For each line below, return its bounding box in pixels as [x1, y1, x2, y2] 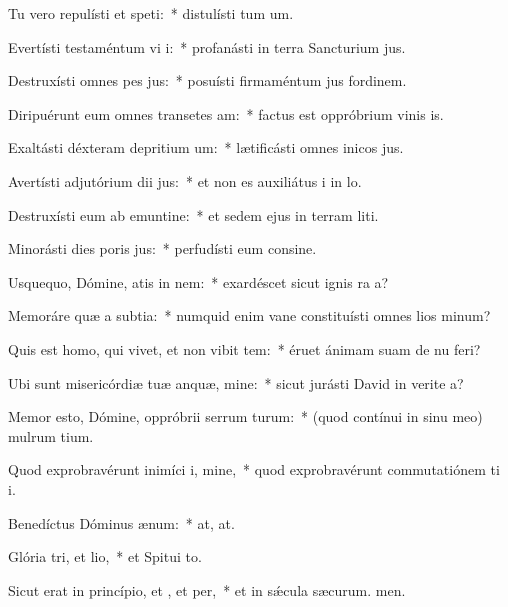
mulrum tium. [8, 425, 94, 446]
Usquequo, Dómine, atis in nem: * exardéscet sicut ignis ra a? [8, 271, 389, 292]
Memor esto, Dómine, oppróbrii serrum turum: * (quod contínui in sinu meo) [8, 406, 483, 427]
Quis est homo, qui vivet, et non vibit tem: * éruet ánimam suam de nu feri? [8, 338, 481, 359]
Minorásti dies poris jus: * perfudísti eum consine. [8, 238, 317, 259]
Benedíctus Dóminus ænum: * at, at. [8, 512, 235, 533]
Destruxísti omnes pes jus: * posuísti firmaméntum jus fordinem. [8, 70, 407, 91]
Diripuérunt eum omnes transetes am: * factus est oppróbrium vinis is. [8, 103, 444, 124]
